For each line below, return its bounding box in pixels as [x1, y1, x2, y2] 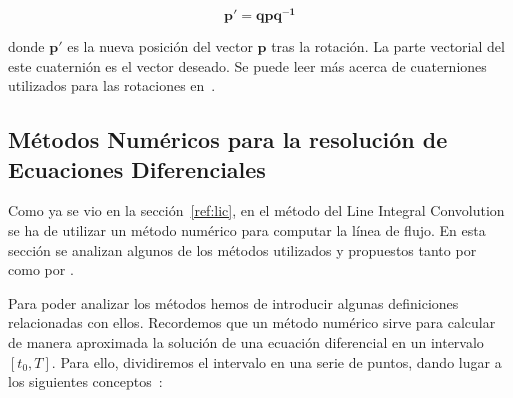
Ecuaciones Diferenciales [8, 153, 266, 184]
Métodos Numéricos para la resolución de [8, 124, 448, 155]
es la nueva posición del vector [67, 36, 253, 57]
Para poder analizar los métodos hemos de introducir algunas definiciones [8, 292, 459, 313]
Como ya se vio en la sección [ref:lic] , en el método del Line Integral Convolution [8, 200, 505, 221]
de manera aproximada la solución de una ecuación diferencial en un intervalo [8, 332, 484, 353]
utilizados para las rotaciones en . [8, 75, 216, 96]
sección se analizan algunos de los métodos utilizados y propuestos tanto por [8, 239, 477, 260]
